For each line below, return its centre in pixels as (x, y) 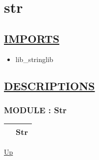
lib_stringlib (34, 59)
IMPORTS (32, 38)
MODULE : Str (35, 110)
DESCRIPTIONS (49, 85)
